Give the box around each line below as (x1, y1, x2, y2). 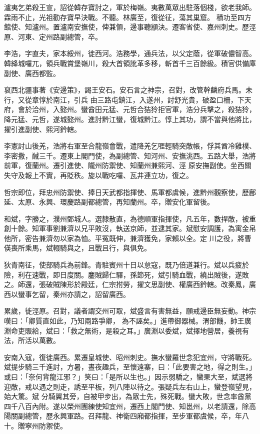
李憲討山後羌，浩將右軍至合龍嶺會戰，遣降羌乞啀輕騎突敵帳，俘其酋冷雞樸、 (4, 140, 256, 151)
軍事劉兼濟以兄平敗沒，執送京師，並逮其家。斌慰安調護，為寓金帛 (38, 223, 256, 233)
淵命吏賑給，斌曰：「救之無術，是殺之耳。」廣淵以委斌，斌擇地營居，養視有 (4, 325, 249, 335)
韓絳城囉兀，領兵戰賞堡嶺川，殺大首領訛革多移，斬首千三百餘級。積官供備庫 (4, 57, 256, 68)
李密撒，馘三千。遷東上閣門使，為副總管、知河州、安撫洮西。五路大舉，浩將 (4, 150, 256, 160)
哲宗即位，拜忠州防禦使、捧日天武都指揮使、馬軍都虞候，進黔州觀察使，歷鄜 (4, 186, 256, 197)
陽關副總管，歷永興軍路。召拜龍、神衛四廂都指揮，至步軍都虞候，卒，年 (4, 410, 242, 421)
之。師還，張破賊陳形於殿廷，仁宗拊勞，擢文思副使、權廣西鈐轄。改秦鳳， (4, 279, 249, 289)
